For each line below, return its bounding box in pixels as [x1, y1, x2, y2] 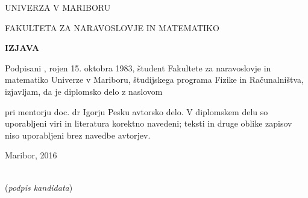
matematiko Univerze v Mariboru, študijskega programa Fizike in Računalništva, [5, 73, 304, 86]
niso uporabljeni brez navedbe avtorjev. [5, 128, 151, 141]
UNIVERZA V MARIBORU [5, 1, 111, 13]
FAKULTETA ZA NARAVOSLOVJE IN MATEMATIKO [5, 21, 219, 34]
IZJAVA [5, 41, 40, 54]
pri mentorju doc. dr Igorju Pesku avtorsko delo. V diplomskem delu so [5, 105, 268, 118]
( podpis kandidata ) [5, 181, 73, 193]
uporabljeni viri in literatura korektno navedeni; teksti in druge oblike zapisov [5, 117, 292, 130]
